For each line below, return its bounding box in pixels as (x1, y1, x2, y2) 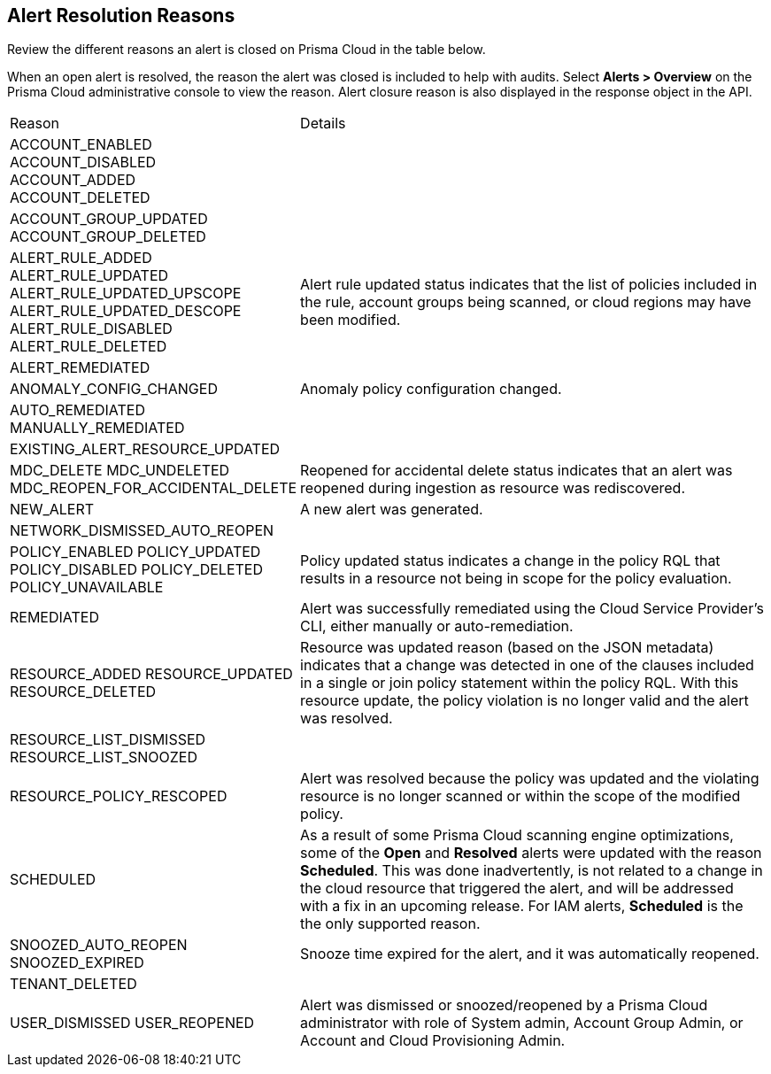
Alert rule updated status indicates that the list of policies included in (300, 275, 758, 294)
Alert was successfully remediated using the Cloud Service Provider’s (300, 599, 764, 618)
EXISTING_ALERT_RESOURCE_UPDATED (10, 440, 281, 459)
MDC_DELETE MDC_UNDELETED (10, 461, 230, 480)
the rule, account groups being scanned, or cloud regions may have (300, 293, 752, 312)
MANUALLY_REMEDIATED (10, 419, 185, 437)
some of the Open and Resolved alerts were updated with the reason (300, 844, 762, 862)
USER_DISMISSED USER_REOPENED (10, 1014, 255, 1032)
